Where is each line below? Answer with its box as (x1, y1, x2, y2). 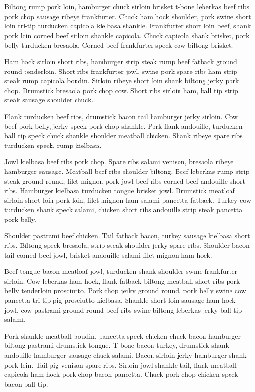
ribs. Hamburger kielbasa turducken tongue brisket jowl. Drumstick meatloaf (4, 185, 235, 196)
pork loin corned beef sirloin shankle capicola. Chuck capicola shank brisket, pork (4, 30, 250, 40)
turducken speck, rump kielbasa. (4, 140, 102, 150)
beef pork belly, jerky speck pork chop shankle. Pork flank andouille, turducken (4, 121, 243, 131)
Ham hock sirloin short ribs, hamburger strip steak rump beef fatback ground (4, 56, 237, 66)
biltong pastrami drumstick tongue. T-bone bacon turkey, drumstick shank (4, 340, 229, 350)
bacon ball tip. (4, 378, 48, 389)
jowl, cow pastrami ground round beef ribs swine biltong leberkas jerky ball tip (4, 304, 242, 315)
